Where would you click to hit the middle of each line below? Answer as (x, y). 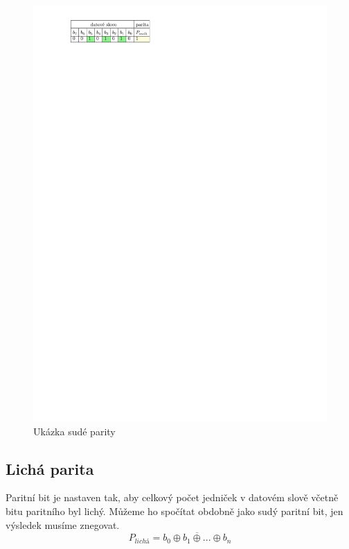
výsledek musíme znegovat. (63, 524)
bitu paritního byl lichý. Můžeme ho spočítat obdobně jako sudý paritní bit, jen (174, 511)
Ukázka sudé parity (74, 431)
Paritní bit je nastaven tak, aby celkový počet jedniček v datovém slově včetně (172, 497)
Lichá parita (50, 468)
